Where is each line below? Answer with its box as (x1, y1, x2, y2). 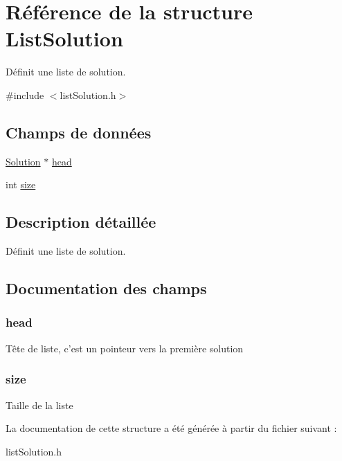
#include (6, 87, 44, 102)
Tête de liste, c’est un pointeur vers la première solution (6, 341, 244, 355)
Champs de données (6, 121, 152, 143)
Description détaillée (6, 211, 156, 233)
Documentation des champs (6, 278, 207, 299)
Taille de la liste (6, 397, 73, 412)
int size (6, 177, 36, 192)
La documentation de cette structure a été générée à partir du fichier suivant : (6, 421, 337, 435)
